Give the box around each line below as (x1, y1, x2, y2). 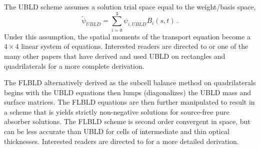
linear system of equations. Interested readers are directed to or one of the (21, 41, 248, 51)
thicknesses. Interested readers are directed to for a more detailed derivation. (4, 136, 239, 146)
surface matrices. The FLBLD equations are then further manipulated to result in (4, 97, 255, 107)
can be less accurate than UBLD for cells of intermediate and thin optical (4, 126, 229, 137)
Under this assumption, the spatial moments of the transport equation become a (4, 31, 250, 41)
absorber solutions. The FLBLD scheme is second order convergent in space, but (4, 116, 250, 127)
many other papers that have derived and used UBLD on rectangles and (4, 50, 225, 61)
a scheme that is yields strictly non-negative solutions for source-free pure (4, 106, 229, 117)
